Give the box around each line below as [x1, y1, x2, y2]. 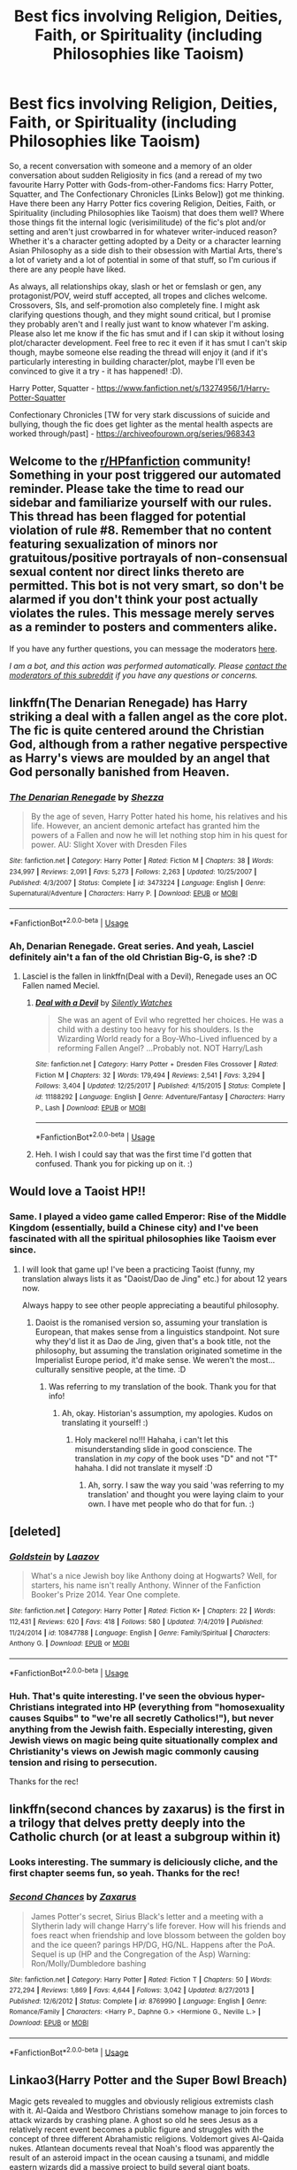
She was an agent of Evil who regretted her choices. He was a [57, 1015, 285, 1026]
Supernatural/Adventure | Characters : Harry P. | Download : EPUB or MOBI [9, 889, 239, 898]
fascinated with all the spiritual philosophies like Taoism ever [9, 1233, 277, 1245]
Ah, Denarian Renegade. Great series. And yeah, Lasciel [9, 940, 255, 952]
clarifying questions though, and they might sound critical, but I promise [9, 309, 271, 319]
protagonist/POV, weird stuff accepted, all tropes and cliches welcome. [9, 290, 268, 301]
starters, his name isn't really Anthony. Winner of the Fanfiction [30, 1580, 261, 1590]
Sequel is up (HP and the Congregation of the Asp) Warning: [30, 1949, 251, 1959]
